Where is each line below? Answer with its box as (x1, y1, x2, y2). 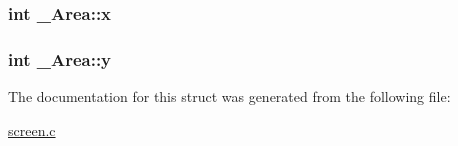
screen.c (8, 119, 56, 140)
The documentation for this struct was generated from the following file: (8, 86, 451, 107)
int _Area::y (8, 46, 112, 71)
